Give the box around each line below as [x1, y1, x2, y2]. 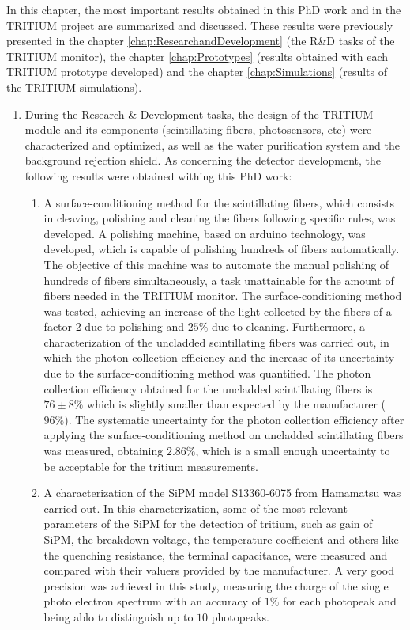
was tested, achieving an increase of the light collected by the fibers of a [43, 302, 392, 319]
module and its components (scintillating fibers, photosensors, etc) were [24, 121, 372, 138]
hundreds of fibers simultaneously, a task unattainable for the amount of [43, 271, 394, 288]
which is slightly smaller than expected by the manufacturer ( [87, 396, 386, 412]
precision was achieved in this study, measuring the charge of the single [43, 577, 389, 594]
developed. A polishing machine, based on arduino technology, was [43, 225, 366, 241]
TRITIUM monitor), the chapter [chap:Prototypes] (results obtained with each [6, 47, 389, 64]
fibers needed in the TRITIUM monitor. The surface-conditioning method [43, 287, 402, 304]
